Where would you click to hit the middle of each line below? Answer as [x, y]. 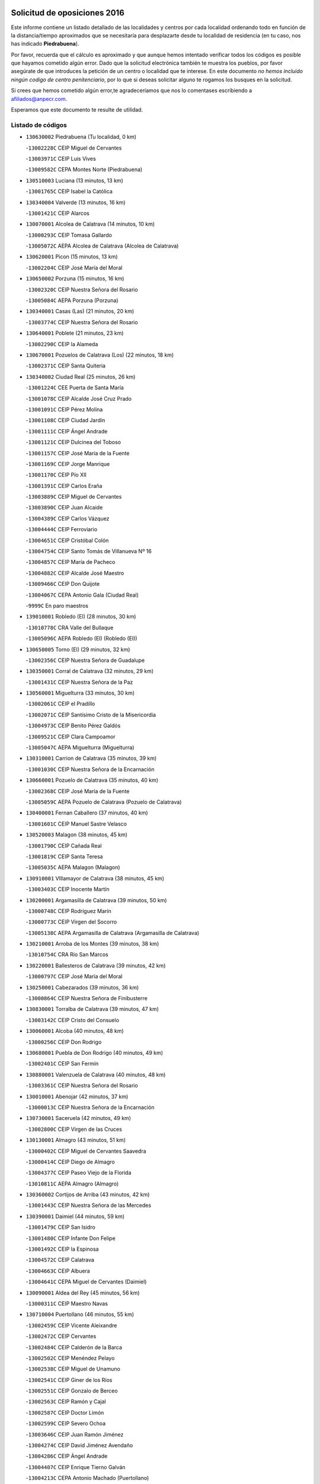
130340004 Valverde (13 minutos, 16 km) [76, 202]
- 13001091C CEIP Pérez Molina [64, 409]
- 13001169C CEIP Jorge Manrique [68, 464]
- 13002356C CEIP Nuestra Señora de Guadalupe [85, 660]
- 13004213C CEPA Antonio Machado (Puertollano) [87, 1478]
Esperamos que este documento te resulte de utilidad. [77, 110]
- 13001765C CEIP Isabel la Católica [69, 191]
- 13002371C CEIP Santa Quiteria [66, 366]
